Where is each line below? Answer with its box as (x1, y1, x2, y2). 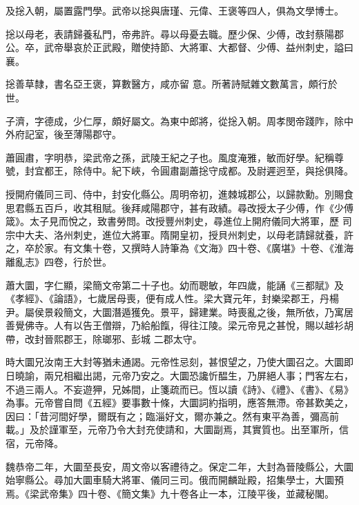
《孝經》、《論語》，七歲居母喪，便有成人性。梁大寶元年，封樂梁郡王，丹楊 (6, 291, 339, 306)
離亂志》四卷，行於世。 (6, 254, 112, 268)
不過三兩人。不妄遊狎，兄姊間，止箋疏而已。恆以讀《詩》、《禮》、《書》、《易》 (6, 382, 353, 396)
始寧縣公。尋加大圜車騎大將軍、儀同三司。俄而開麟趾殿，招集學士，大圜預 (6, 473, 344, 487)
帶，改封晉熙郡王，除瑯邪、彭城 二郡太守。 (6, 331, 202, 346)
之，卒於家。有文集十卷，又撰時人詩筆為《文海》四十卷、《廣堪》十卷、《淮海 (6, 241, 353, 255)
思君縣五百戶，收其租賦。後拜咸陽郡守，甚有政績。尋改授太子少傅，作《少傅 (6, 200, 353, 215)
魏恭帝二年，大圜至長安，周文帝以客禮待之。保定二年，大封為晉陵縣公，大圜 (6, 459, 353, 473)
